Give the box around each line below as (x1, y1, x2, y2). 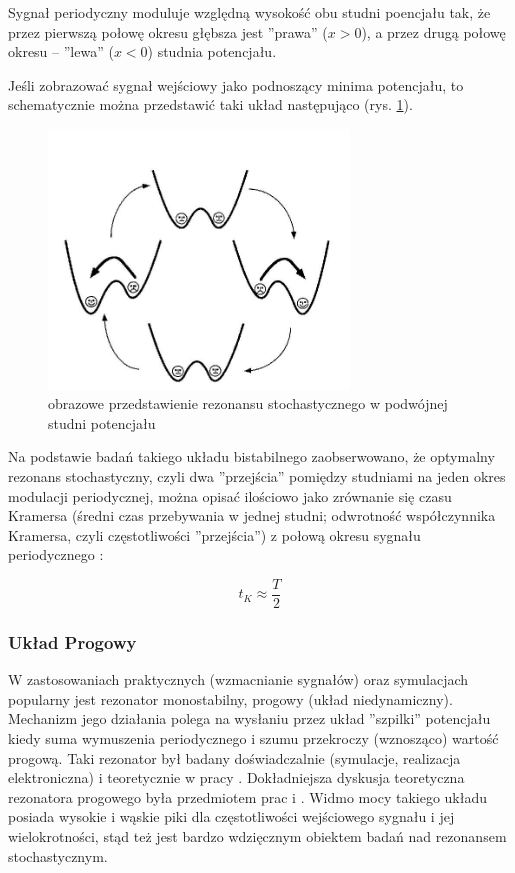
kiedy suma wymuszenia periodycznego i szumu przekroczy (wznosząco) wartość (8, 728, 499, 749)
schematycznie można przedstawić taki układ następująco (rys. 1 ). (8, 94, 413, 115)
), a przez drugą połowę (361, 21, 506, 42)
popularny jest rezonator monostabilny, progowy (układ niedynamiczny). (8, 688, 453, 709)
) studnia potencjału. (147, 41, 277, 62)
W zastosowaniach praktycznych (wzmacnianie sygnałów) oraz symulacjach (8, 669, 469, 690)
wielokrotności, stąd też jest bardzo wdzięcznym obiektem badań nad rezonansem (8, 825, 507, 846)
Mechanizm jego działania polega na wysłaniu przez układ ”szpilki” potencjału (8, 708, 491, 729)
